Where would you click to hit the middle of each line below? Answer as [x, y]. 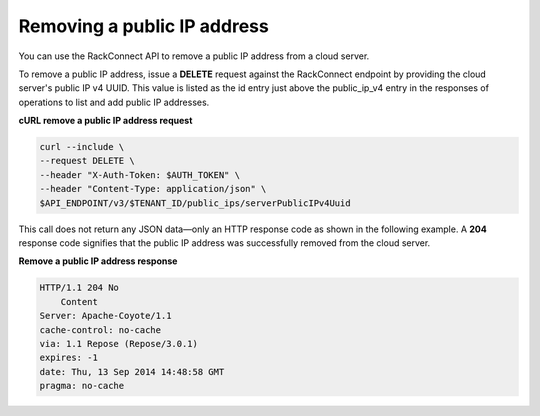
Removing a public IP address [143, 26]
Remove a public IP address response [98, 261]
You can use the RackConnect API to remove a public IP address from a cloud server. [194, 56]
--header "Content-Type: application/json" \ [153, 189]
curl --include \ [82, 147]
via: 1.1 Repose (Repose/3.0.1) [119, 343]
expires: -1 [69, 358]
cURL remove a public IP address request [105, 121]
